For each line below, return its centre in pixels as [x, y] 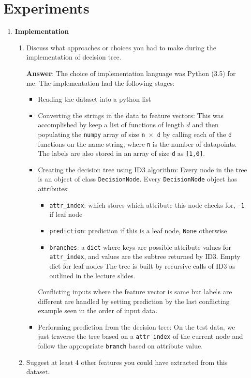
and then [205, 125]
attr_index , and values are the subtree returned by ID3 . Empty [145, 256]
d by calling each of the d [194, 134]
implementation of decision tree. [74, 57]
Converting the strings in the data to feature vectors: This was [131, 115]
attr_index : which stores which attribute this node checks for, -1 [147, 204]
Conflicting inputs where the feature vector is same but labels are [135, 292]
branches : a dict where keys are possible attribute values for [140, 247]
